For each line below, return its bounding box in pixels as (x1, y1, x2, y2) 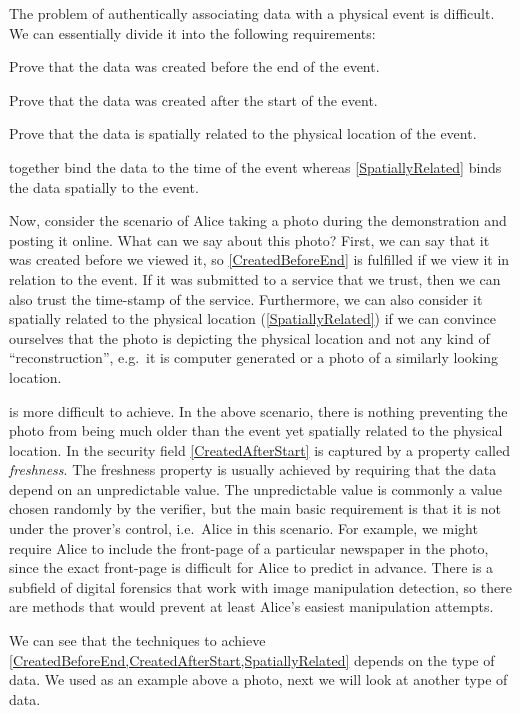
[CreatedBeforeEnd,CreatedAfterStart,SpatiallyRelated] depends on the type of (9, 649, 495, 670)
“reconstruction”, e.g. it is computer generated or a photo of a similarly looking (9, 347, 498, 368)
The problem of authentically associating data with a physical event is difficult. (9, 3, 495, 23)
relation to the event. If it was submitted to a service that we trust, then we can (9, 268, 501, 289)
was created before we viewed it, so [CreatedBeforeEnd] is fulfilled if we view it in (9, 249, 510, 270)
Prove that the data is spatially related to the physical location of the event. (9, 123, 477, 144)
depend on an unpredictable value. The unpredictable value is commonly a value (9, 478, 502, 499)
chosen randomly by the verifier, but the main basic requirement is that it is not (9, 498, 502, 519)
